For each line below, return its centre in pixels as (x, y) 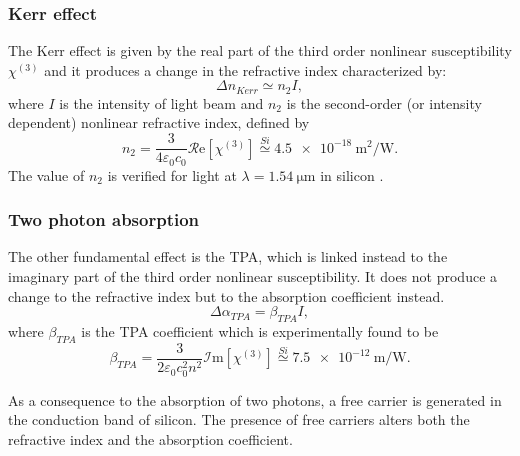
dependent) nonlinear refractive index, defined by (159, 122)
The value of (46, 174)
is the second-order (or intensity (384, 102)
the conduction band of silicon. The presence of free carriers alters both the (239, 419)
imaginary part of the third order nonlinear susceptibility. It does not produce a (253, 275)
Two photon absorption (104, 219)
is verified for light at (172, 174)
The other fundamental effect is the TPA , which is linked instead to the (228, 256)
